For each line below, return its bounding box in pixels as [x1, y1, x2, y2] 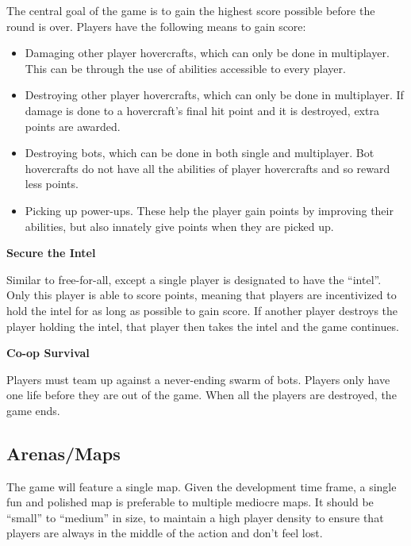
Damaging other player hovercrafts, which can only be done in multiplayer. [25, 44, 390, 61]
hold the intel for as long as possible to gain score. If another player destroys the [6, 302, 398, 318]
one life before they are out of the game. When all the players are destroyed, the [6, 386, 397, 403]
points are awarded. [25, 117, 121, 134]
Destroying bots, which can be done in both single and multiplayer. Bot [25, 144, 375, 161]
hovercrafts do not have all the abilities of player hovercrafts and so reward [25, 160, 390, 176]
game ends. [6, 402, 60, 418]
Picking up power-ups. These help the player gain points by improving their [25, 202, 394, 218]
